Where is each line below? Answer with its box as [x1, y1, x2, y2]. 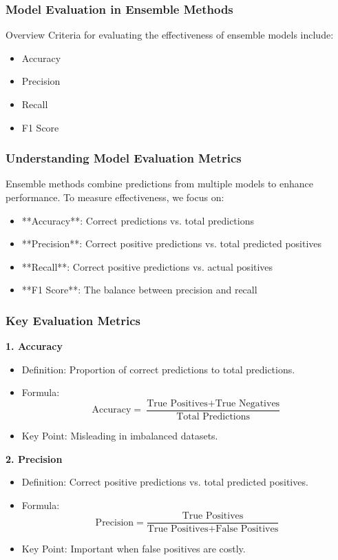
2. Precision [6, 451, 63, 466]
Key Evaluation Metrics [6, 311, 140, 329]
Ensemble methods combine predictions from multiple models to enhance [6, 176, 314, 191]
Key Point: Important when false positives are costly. [21, 541, 246, 556]
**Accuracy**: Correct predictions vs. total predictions [21, 213, 254, 227]
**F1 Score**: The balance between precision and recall [21, 282, 257, 297]
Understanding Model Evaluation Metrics [6, 149, 242, 167]
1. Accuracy [6, 339, 63, 353]
